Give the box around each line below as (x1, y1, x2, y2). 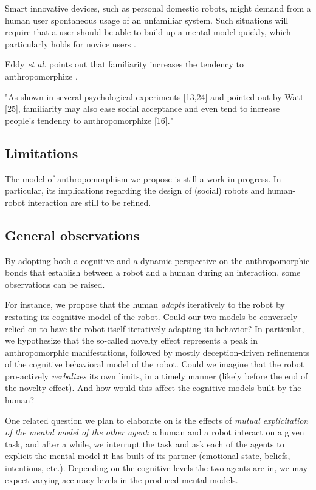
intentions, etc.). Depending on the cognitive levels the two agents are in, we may (5, 461, 308, 474)
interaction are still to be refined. (27, 196, 151, 208)
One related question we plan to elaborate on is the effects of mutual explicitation (5, 413, 309, 426)
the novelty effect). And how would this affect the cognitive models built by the (5, 381, 301, 394)
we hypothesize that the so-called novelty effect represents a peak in (5, 334, 258, 347)
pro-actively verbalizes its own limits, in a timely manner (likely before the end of (5, 369, 308, 382)
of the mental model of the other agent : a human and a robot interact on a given (5, 426, 304, 438)
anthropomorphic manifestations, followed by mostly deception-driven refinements (5, 345, 310, 358)
